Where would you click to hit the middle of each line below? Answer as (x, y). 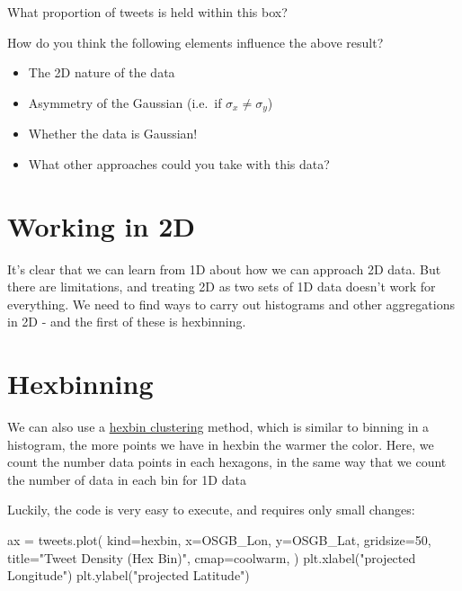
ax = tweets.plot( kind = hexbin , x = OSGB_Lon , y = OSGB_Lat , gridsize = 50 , (219, 540)
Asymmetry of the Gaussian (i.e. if (125, 102)
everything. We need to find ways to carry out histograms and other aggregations (231, 304)
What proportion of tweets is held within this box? (147, 12)
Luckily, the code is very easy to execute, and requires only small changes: (211, 510)
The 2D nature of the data (102, 72)
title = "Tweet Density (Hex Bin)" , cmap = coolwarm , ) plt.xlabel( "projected (212, 557)
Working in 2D (101, 225)
